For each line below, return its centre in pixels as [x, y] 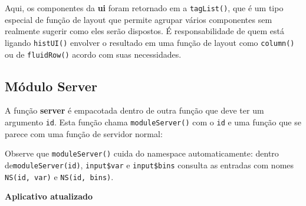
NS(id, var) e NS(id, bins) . [59, 176]
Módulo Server [51, 86]
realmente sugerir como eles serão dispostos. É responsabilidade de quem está [144, 31]
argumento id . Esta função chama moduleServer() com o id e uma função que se [153, 122]
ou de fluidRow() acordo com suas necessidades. [93, 54]
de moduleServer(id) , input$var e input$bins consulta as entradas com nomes [149, 165]
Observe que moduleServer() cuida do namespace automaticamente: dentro [142, 153]
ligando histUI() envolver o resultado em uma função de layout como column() [150, 42]
